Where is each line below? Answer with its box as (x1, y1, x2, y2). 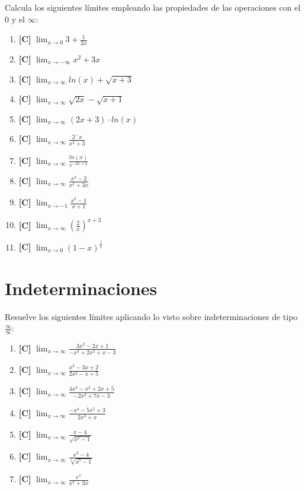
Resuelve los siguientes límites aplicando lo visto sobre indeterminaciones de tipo (5, 310, 298, 322)
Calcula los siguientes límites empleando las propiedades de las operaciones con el (5, 1, 301, 13)
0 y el (5, 12, 25, 25)
